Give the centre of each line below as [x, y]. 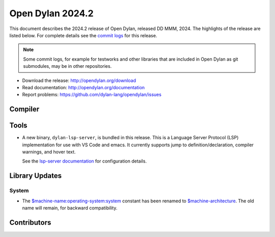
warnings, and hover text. [49, 152]
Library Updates [36, 176]
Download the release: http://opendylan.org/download [79, 80]
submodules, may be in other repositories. [67, 66]
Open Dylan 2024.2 [51, 13]
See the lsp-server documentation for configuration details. [85, 161]
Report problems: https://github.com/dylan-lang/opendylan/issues [92, 95]
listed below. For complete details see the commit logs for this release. [83, 35]
